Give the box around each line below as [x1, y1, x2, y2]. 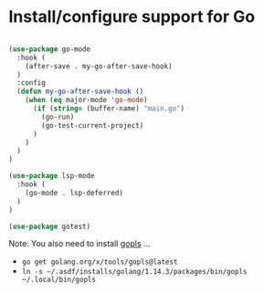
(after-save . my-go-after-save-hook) [25, 61, 173, 70]
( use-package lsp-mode [8, 172, 95, 181]
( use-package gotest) [8, 222, 91, 231]
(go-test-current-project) [41, 120, 144, 130]
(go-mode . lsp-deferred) [25, 188, 124, 197]
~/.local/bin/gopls [21, 276, 97, 285]
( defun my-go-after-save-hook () [16, 87, 144, 97]
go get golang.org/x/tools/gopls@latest [21, 257, 178, 267]
